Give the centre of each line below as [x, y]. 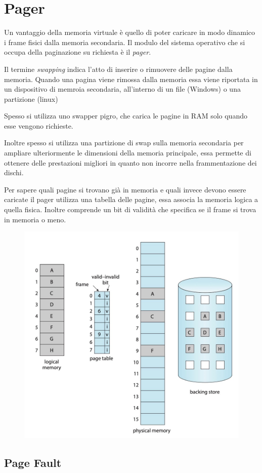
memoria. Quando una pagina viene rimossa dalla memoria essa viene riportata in [131, 79]
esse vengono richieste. [39, 125]
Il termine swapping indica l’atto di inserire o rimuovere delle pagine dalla [118, 69]
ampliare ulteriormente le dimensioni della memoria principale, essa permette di [128, 153]
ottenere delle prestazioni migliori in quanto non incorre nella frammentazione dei [130, 162]
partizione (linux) [31, 98]
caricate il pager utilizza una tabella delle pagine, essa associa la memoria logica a [131, 199]
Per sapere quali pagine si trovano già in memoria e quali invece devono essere [125, 189]
